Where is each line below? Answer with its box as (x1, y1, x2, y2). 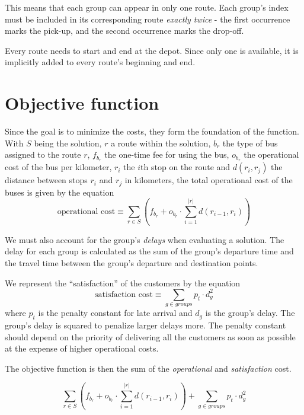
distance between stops (5, 174, 88, 186)
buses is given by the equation (5, 186, 114, 198)
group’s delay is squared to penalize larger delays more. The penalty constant (5, 318, 286, 331)
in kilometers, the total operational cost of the (124, 174, 293, 186)
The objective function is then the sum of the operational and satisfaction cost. (5, 362, 292, 374)
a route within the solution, (111, 136, 211, 149)
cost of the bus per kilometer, (5, 161, 112, 173)
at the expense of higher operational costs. (5, 342, 159, 355)
